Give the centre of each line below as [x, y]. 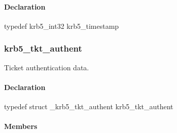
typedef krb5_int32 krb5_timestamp [62, 26]
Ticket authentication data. [47, 67]
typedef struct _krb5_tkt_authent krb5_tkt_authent [89, 106]
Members [21, 126]
